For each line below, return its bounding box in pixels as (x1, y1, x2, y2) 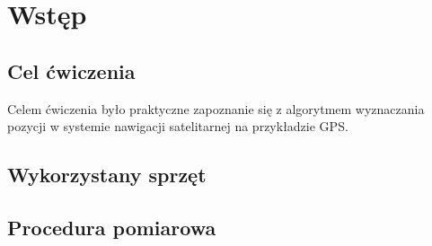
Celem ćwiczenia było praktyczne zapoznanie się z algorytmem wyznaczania (7, 99, 425, 118)
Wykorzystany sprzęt (7, 161, 207, 189)
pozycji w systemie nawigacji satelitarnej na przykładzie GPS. (7, 117, 348, 136)
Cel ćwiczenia (7, 57, 136, 84)
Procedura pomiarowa (7, 213, 216, 241)
